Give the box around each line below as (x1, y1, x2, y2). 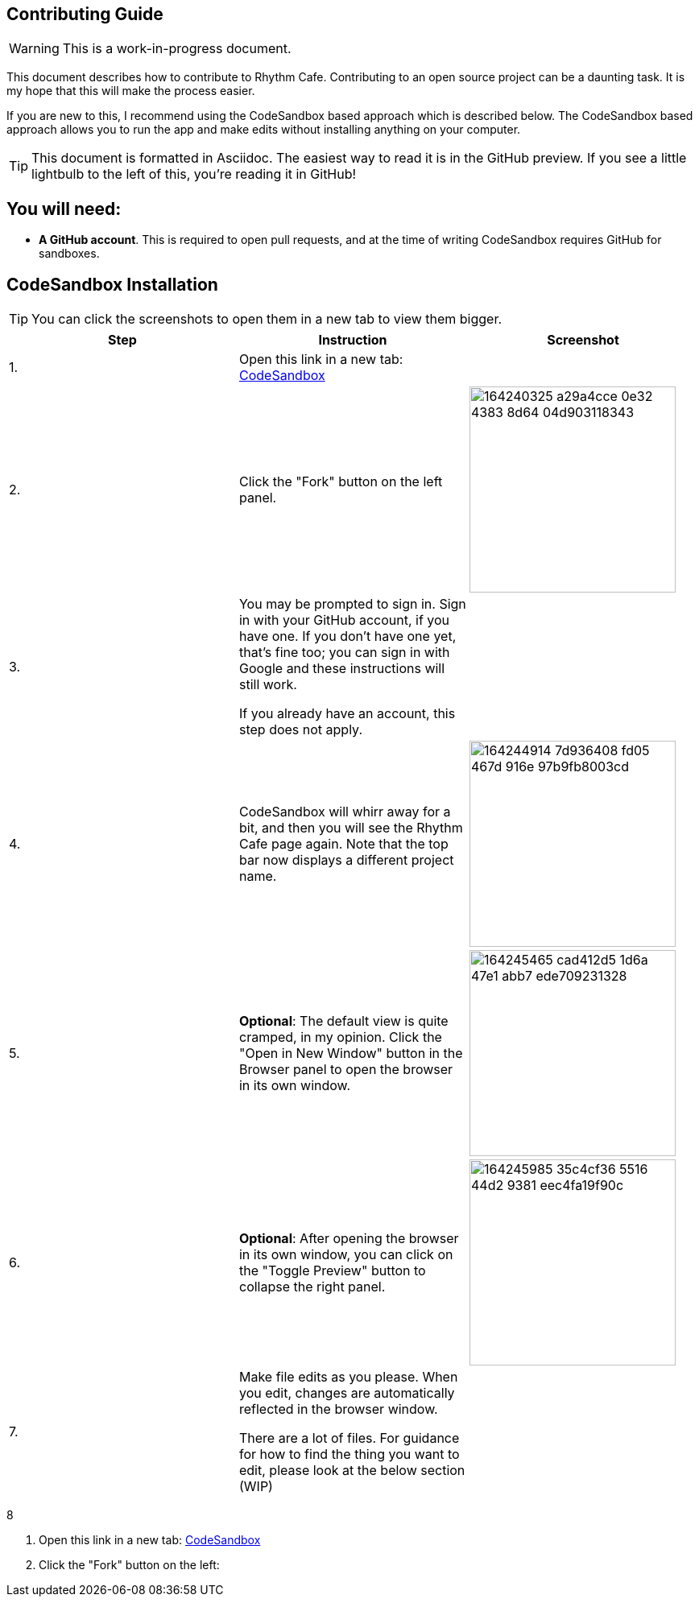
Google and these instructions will (238, 660, 445, 677)
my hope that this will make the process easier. (6, 84, 255, 98)
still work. (238, 676, 297, 693)
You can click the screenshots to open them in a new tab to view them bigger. (31, 311, 503, 328)
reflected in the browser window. (238, 1401, 438, 1418)
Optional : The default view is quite (238, 1013, 449, 1030)
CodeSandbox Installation (6, 274, 218, 295)
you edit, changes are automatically (238, 1385, 455, 1402)
